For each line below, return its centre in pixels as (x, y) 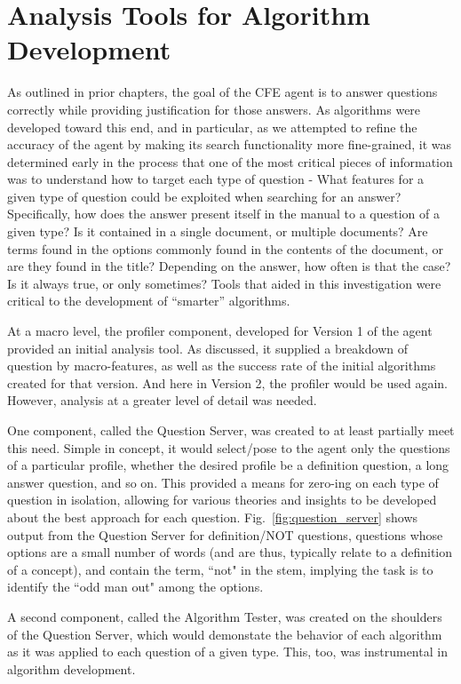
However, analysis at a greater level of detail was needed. (162, 400)
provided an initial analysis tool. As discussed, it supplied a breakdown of (207, 348)
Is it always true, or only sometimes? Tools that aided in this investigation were (224, 283)
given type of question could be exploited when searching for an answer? (204, 196)
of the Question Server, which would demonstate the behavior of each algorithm (225, 634)
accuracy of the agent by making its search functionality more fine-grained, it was (230, 144)
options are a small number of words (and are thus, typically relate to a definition (230, 552)
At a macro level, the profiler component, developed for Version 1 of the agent (220, 331)
